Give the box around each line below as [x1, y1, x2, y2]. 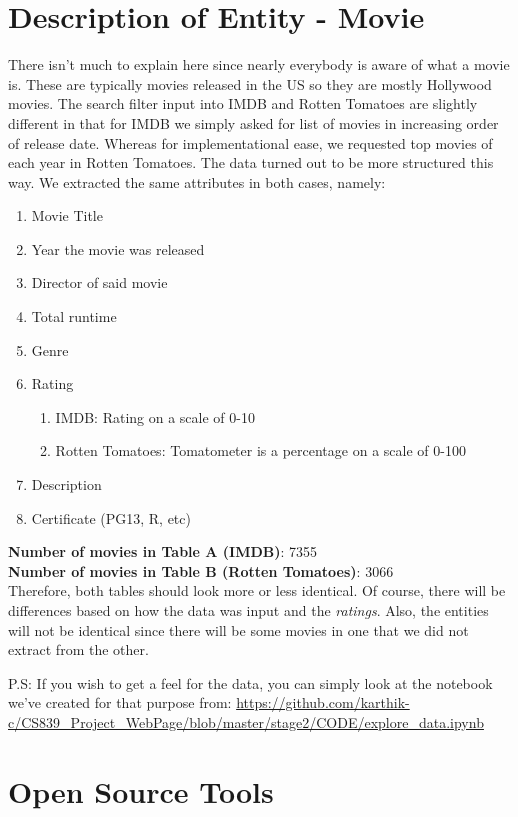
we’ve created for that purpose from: [8, 692, 232, 713]
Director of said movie [31, 272, 168, 293]
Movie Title [31, 205, 103, 226]
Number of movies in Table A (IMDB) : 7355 [8, 541, 318, 562]
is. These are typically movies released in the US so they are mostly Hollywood [8, 73, 492, 94]
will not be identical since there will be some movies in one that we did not [8, 619, 469, 640]
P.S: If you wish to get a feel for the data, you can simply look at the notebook [8, 672, 493, 693]
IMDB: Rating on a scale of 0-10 [55, 406, 255, 427]
